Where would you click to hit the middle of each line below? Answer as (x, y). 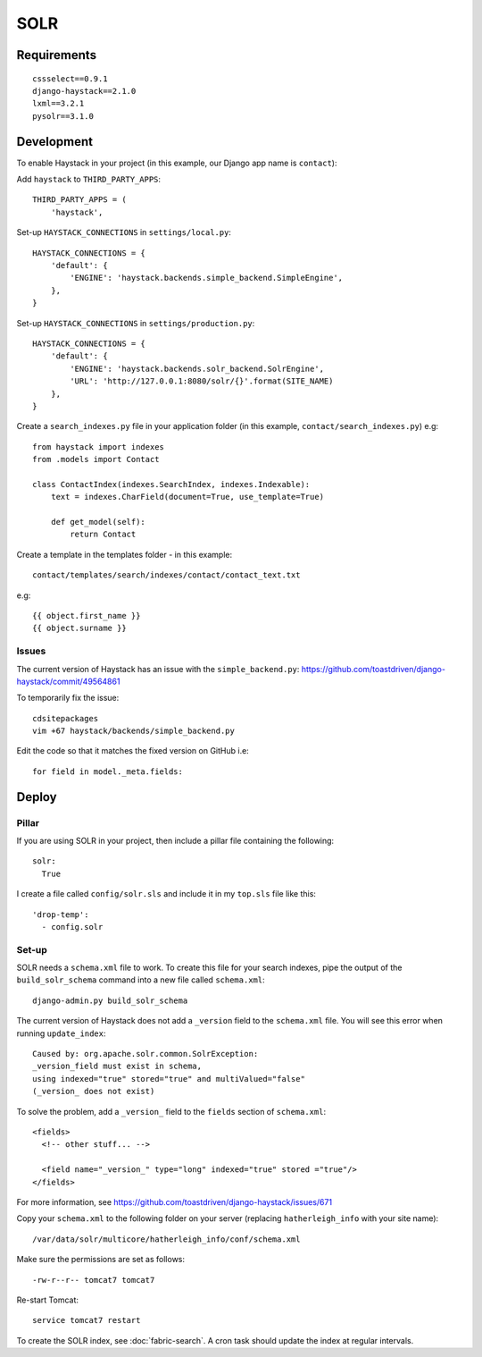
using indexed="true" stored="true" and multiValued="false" (169, 1079)
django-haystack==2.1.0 (84, 91)
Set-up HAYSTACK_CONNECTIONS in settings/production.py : (136, 323)
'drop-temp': (61, 914)
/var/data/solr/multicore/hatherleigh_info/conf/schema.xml (166, 1239)
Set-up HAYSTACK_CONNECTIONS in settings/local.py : (124, 232)
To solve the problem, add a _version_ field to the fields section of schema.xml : (171, 1111)
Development (55, 142)
